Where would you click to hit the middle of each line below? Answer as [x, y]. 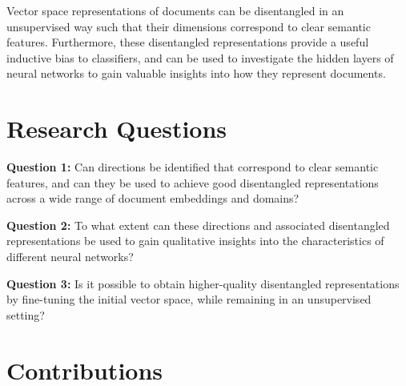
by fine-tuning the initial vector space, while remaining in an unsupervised [189, 299]
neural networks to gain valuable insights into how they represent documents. [196, 73]
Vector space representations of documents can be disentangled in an [175, 10]
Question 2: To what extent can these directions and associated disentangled [198, 225]
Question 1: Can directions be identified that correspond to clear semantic [193, 167]
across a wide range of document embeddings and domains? [153, 198]
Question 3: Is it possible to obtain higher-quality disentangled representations [203, 283]
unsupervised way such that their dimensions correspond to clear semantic [189, 26]
